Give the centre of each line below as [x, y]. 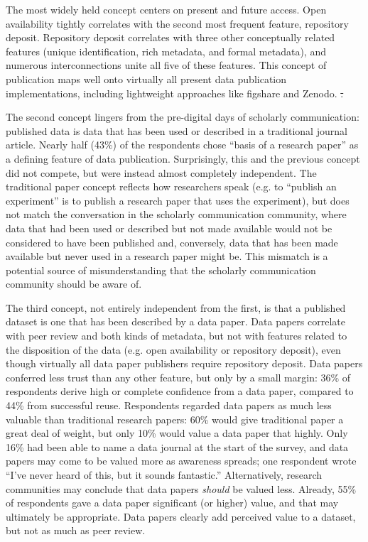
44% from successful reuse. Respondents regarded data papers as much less [169, 405]
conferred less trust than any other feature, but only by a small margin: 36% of [178, 377]
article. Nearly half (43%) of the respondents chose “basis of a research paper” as [182, 145]
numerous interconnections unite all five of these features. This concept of [166, 65]
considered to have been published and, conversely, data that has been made [172, 242]
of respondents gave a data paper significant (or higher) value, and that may [172, 503]
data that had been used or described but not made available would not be [169, 228]
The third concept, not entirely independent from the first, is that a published [176, 307]
